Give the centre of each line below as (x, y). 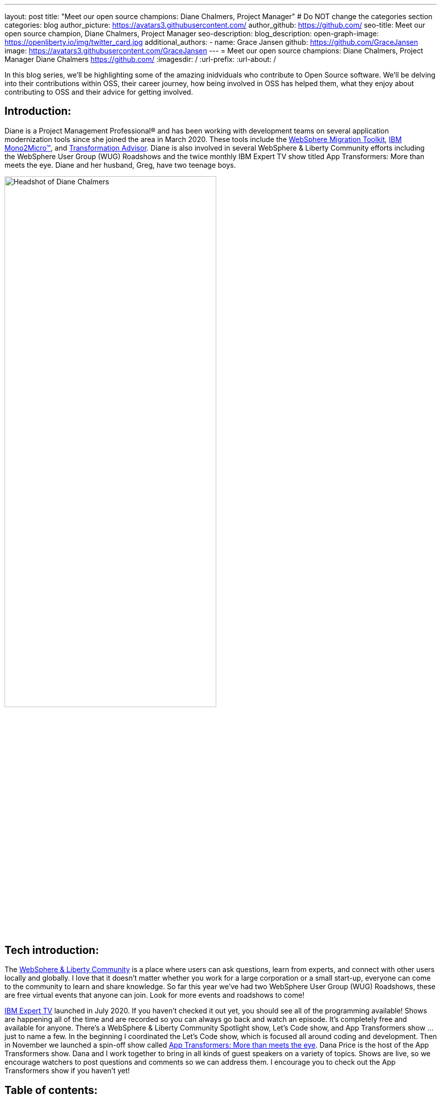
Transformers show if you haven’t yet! (67, 1071)
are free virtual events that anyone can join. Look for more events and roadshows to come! (155, 995)
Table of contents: (51, 1090)
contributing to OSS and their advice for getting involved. (99, 92)
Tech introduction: (52, 950)
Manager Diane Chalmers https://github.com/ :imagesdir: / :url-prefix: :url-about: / (140, 59)
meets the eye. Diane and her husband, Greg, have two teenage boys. (120, 165)
